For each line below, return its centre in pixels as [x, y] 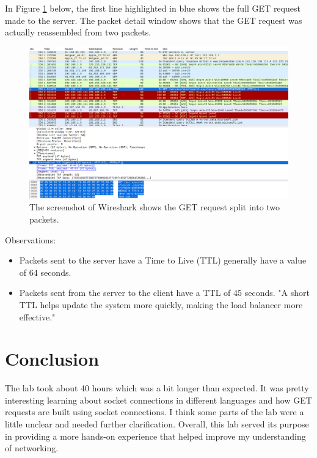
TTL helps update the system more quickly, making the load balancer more [161, 304]
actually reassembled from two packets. [78, 32]
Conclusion [52, 359]
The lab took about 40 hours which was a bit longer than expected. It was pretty [157, 388]
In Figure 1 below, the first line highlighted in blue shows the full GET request [153, 8]
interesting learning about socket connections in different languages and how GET [158, 400]
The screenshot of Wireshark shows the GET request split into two [155, 207]
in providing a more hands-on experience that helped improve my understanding [155, 436]
